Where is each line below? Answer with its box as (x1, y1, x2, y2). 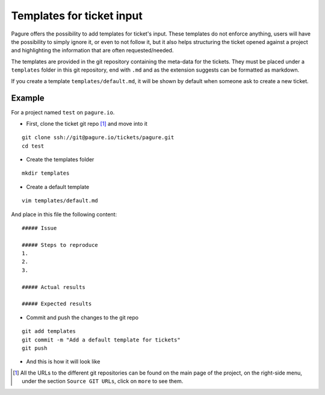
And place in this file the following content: (11, 211, 117, 218)
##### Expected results (22, 300, 92, 307)
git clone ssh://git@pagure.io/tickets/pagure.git (22, 134, 175, 141)
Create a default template (26, 183, 90, 190)
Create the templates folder (26, 155, 94, 163)
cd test (22, 142, 45, 149)
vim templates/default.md (22, 197, 99, 204)
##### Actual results (22, 284, 85, 290)
